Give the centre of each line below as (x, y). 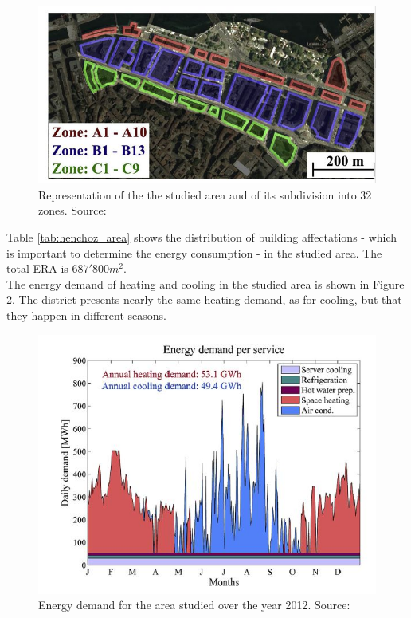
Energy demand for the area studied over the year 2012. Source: (194, 605)
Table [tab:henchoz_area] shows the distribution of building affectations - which (202, 237)
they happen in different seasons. (86, 315)
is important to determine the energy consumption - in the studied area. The (194, 252)
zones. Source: (72, 210)
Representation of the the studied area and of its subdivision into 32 (205, 194)
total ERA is (37, 268)
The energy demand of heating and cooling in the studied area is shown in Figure (205, 283)
